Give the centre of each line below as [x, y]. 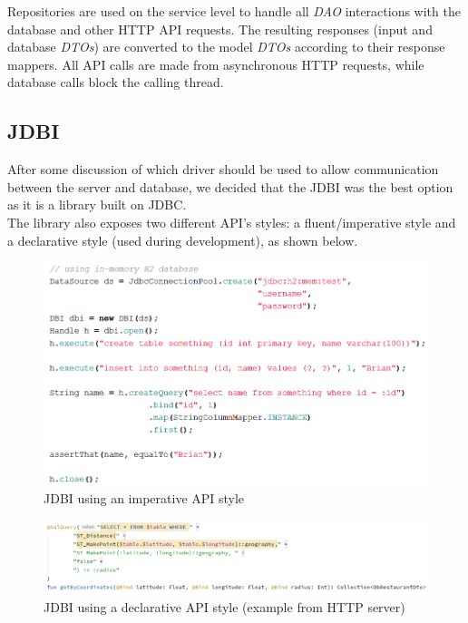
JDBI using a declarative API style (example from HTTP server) [224, 607]
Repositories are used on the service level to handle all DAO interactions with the [234, 11]
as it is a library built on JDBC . [97, 204]
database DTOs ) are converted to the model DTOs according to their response [226, 47]
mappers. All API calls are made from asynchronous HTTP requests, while [216, 64]
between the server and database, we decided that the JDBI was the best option [230, 186]
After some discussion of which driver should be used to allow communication [223, 169]
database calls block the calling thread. [116, 82]
